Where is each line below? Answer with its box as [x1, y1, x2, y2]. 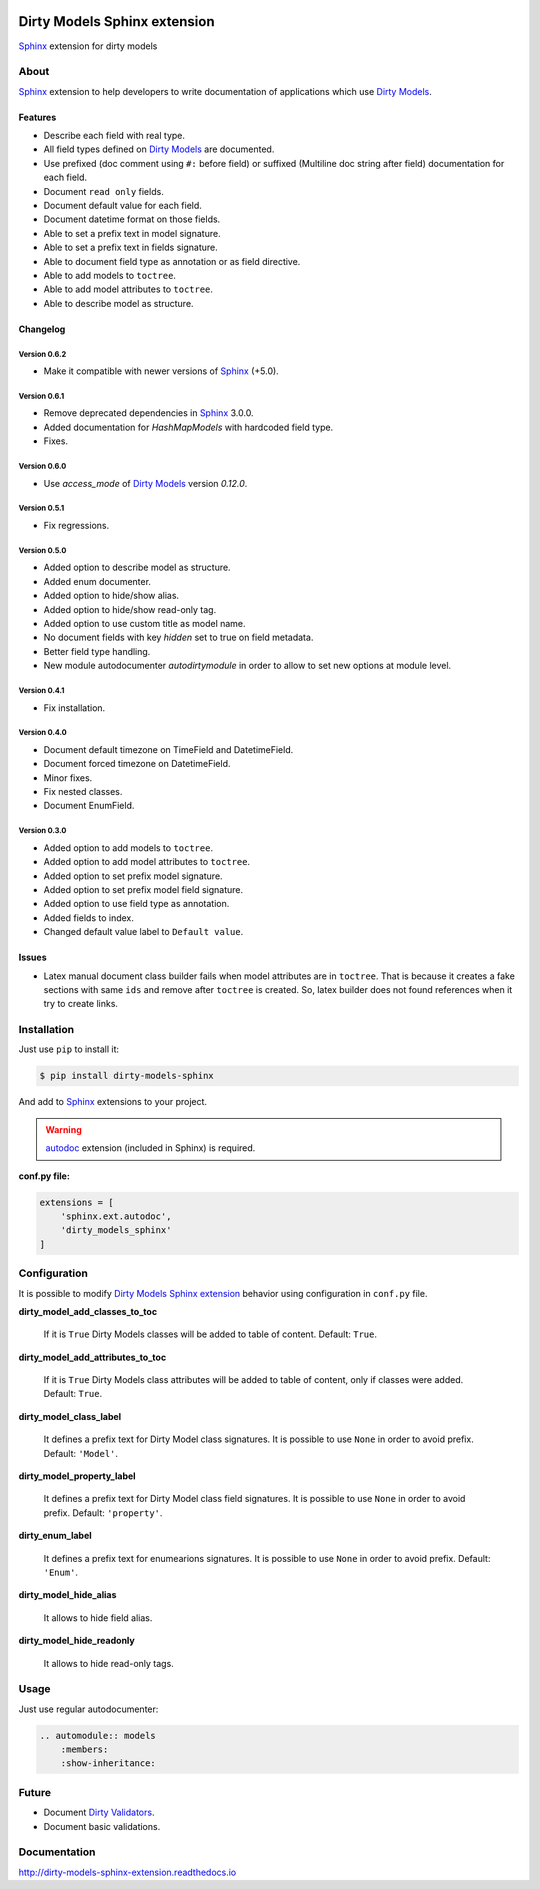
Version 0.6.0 [18, 461, 67, 472]
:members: [60, 1744, 109, 1755]
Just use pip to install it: [18, 1043, 120, 1055]
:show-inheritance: [60, 1758, 157, 1769]
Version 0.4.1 [18, 685, 65, 695]
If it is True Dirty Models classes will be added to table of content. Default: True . [43, 1328, 377, 1340]
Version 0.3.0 [18, 826, 67, 836]
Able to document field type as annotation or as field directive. [43, 255, 301, 267]
